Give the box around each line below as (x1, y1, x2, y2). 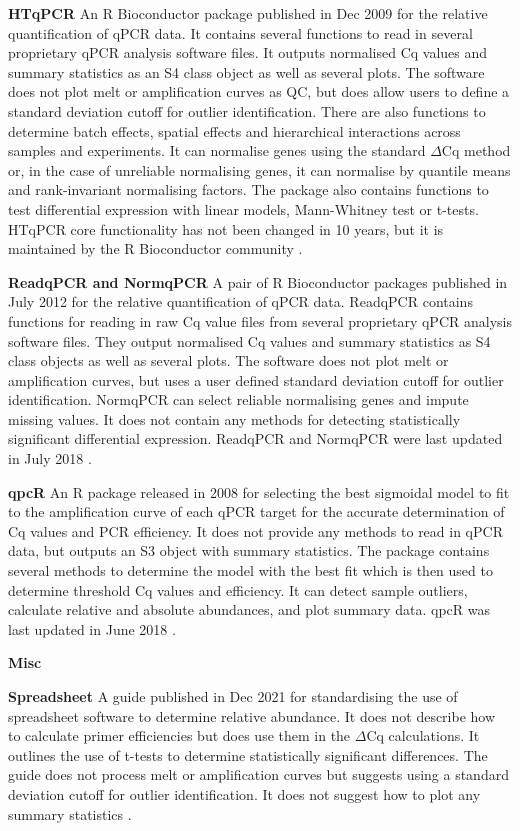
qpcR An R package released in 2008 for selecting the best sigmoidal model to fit (8, 481, 510, 502)
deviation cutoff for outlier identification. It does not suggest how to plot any (8, 783, 481, 804)
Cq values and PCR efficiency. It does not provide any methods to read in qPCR (8, 520, 503, 541)
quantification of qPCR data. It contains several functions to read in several (8, 22, 473, 43)
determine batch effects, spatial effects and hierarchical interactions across (8, 120, 461, 141)
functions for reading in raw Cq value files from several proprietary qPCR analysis (8, 310, 512, 331)
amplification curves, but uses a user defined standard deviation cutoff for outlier (8, 369, 504, 390)
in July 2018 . (8, 448, 92, 469)
